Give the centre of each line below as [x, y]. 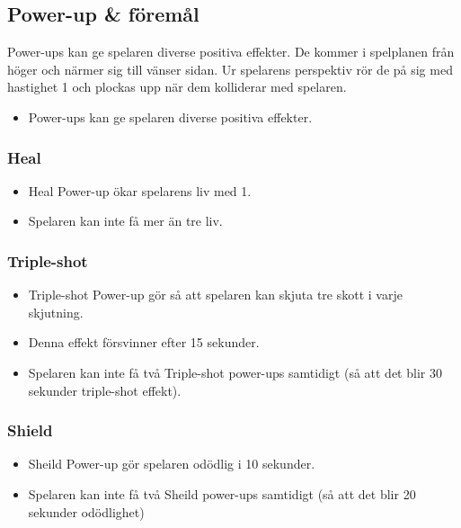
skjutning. [56, 312]
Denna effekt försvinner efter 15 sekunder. [144, 342]
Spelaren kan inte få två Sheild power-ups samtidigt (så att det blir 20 [222, 493]
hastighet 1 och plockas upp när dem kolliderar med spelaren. [177, 87]
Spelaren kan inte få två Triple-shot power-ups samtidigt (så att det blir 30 [235, 372]
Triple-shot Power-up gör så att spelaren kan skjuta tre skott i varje [215, 295]
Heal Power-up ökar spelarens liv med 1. [140, 190]
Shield [30, 430]
